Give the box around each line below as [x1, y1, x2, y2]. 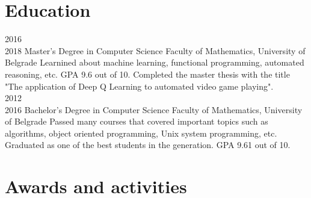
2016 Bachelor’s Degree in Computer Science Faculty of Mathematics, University [5, 103, 303, 116]
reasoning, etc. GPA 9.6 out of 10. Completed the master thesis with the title [5, 67, 290, 80]
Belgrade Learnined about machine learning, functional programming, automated [5, 56, 304, 69]
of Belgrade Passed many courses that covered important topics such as [5, 115, 268, 128]
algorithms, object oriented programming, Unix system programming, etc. [5, 126, 277, 139]
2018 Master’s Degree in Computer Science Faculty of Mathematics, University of [5, 44, 306, 57]
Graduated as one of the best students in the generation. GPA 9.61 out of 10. [5, 138, 291, 151]
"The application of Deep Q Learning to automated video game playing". [5, 79, 274, 92]
